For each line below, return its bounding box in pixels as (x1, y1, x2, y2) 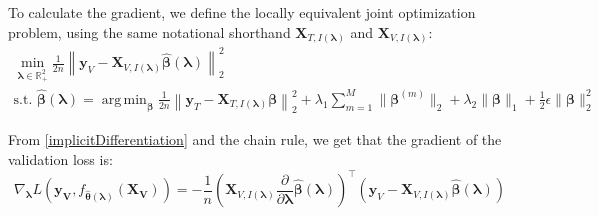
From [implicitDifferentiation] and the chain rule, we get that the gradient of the (8, 129, 502, 150)
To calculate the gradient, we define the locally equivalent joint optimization (8, 2, 476, 22)
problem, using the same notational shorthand (8, 21, 291, 42)
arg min (101, 92, 147, 107)
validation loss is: (8, 149, 113, 170)
